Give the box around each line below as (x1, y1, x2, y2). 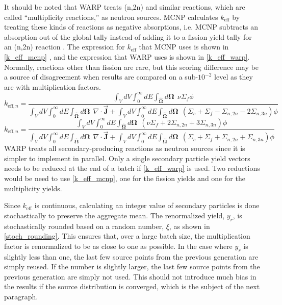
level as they (214, 71, 253, 82)
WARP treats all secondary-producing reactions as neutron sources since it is (4, 143, 245, 154)
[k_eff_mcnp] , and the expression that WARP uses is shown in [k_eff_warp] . (4, 51, 250, 62)
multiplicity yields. (4, 183, 62, 193)
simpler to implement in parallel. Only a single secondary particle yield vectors (4, 152, 250, 163)
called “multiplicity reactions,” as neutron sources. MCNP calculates (4, 11, 218, 22)
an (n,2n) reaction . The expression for (4, 41, 125, 52)
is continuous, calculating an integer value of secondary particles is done (34, 200, 260, 211)
